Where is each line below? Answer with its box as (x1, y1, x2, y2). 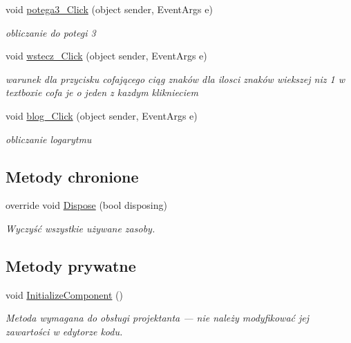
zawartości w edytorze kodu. (6, 324, 123, 338)
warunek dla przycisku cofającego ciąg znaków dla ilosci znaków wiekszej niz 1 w (6, 71, 345, 86)
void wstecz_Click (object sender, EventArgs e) (6, 48, 207, 63)
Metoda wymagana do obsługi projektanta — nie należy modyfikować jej (6, 310, 310, 325)
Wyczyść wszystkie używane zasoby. (6, 221, 155, 235)
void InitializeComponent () (6, 287, 123, 302)
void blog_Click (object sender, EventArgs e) (6, 108, 198, 122)
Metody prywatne (6, 254, 136, 276)
